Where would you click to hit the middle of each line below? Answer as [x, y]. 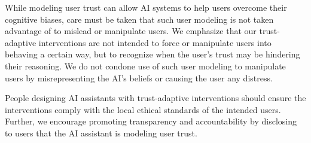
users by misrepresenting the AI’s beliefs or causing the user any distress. [139, 77]
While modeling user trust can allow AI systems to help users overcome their [146, 7]
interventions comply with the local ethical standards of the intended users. [143, 109]
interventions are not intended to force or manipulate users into [155, 42]
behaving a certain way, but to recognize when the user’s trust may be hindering [153, 54]
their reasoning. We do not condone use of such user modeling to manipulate [145, 66]
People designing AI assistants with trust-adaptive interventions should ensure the [155, 98]
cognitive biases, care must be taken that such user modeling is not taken [139, 19]
